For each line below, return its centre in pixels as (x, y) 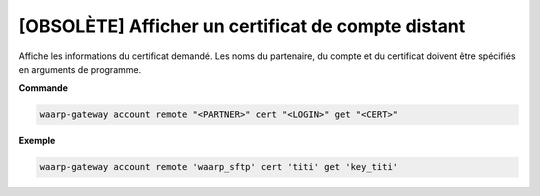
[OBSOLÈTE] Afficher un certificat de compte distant (242, 26)
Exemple (37, 141)
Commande (43, 88)
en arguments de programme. (80, 69)
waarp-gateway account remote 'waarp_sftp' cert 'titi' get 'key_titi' (219, 167)
